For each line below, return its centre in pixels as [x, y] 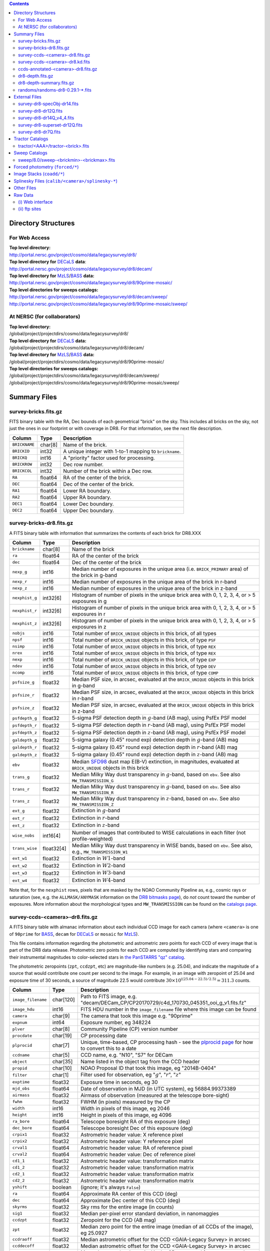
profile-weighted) [92, 839]
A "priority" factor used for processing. [109, 458]
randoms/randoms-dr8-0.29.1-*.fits [55, 90]
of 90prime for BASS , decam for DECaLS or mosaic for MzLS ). [74, 934]
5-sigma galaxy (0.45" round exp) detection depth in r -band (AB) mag [154, 747]
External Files [28, 97]
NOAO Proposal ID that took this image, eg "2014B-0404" [148, 1068]
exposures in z [89, 627]
